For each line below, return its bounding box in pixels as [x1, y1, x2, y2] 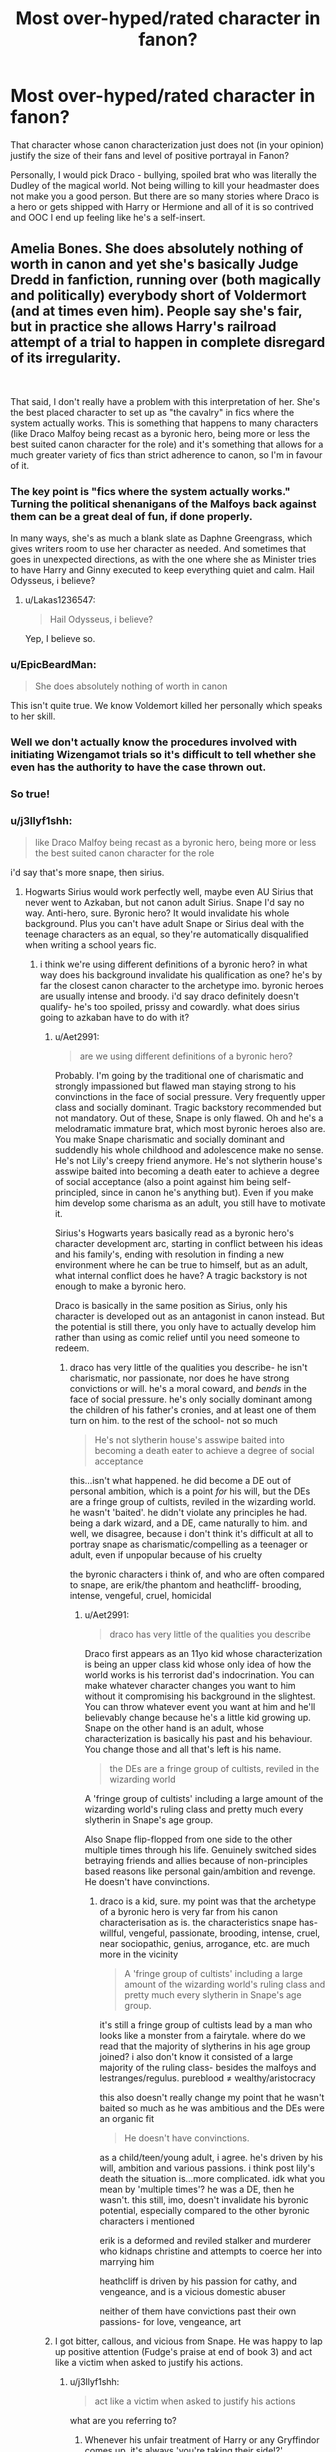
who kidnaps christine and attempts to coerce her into [99, 2245, 323, 2257]
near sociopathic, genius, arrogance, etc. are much [99, 1938, 310, 1950]
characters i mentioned [99, 2215, 195, 2227]
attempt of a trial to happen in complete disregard [10, 334, 326, 351]
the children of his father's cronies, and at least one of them [69, 1404, 317, 1416]
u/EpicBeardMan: [10, 657, 97, 671]
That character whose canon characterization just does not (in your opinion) [10, 138, 325, 151]
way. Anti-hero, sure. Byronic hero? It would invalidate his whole [24, 907, 290, 919]
